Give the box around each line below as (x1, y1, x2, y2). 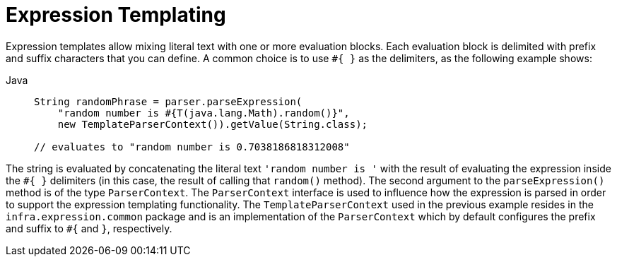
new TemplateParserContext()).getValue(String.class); (57, 118, 368, 130)
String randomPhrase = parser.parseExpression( (34, 95, 302, 107)
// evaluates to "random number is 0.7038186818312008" (34, 141, 350, 153)
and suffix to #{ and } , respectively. (6, 222, 172, 234)
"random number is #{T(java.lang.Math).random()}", (57, 107, 350, 119)
